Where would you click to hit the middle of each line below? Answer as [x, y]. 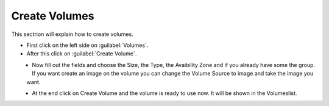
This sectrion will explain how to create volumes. [72, 34]
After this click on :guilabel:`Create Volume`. [82, 54]
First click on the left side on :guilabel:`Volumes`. [87, 45]
